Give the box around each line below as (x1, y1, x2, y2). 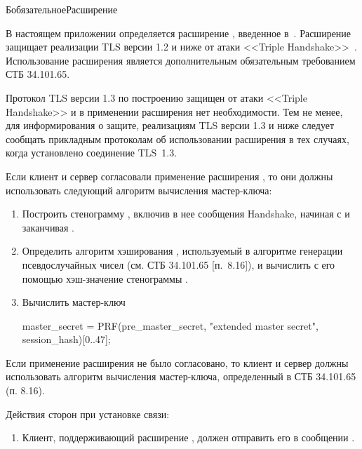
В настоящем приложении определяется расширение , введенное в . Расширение (6, 25, 351, 40)
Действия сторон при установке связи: (6, 406, 170, 421)
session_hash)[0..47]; (22, 332, 111, 347)
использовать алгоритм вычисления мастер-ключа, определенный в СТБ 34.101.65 (6, 369, 356, 384)
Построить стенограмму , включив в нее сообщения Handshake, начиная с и (22, 206, 350, 221)
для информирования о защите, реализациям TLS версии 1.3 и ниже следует (6, 118, 335, 133)
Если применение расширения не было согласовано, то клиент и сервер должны (6, 355, 349, 370)
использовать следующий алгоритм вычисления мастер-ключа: (6, 182, 272, 197)
